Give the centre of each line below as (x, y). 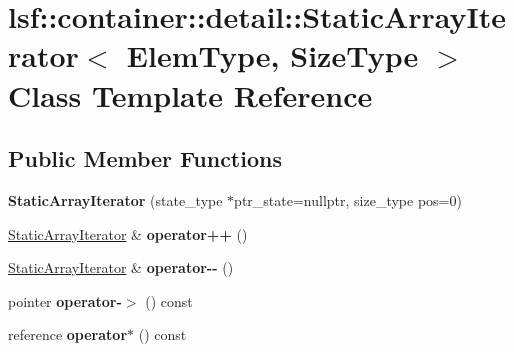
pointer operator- (65, 300)
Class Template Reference (190, 94)
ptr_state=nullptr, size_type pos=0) (348, 199)
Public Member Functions (145, 158)
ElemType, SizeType (272, 55)
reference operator (68, 334)
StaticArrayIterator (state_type (115, 199)
